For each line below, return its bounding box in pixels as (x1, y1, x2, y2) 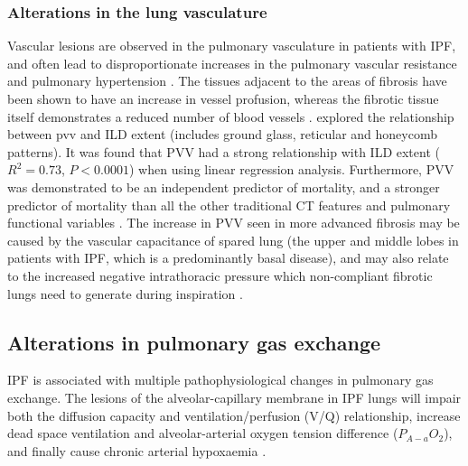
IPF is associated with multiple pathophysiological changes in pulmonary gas (7, 370, 434, 389)
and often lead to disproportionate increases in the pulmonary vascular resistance (7, 53, 457, 72)
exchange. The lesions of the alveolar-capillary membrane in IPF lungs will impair (7, 387, 462, 406)
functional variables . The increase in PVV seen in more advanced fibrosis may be (7, 213, 460, 232)
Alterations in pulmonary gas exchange (7, 328, 381, 356)
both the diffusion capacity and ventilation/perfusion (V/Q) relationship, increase (7, 405, 461, 424)
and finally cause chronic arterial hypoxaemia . (7, 441, 267, 460)
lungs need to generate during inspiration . (7, 284, 243, 303)
